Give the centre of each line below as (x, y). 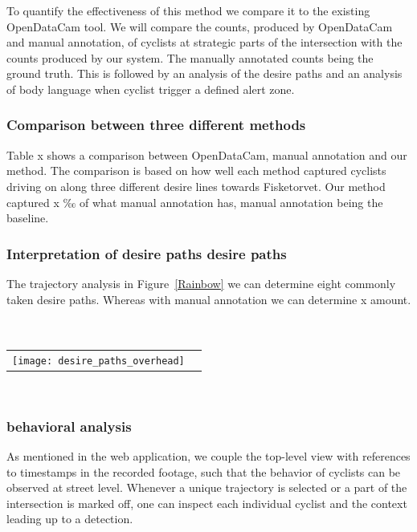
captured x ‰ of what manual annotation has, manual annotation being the (195, 202)
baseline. (28, 218)
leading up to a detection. (70, 519)
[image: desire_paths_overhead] (98, 361)
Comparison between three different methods (156, 125)
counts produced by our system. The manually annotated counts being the (190, 57)
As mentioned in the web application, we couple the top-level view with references (208, 456)
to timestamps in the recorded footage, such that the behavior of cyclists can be (204, 471)
